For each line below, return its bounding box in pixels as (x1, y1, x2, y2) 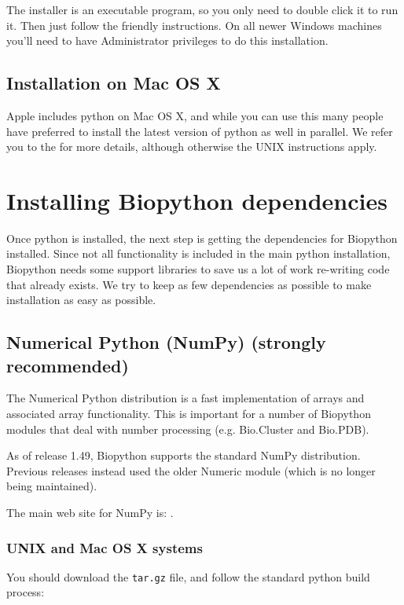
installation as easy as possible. (6, 291, 156, 308)
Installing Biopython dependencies (6, 184, 387, 216)
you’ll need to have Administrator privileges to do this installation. (6, 32, 329, 49)
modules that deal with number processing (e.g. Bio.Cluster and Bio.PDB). (6, 420, 369, 437)
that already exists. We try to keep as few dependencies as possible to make (6, 276, 372, 292)
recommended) (6, 353, 129, 377)
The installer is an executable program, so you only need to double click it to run (6, 2, 398, 17)
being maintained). (6, 478, 97, 494)
